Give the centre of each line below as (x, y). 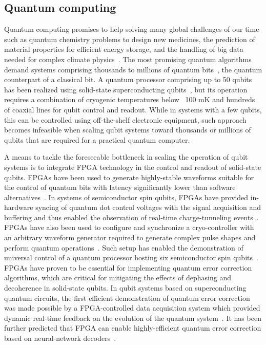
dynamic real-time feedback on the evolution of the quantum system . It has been (133, 318)
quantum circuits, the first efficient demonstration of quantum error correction (127, 298)
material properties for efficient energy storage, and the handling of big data (124, 49)
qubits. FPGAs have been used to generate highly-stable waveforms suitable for (129, 177)
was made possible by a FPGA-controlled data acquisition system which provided (132, 308)
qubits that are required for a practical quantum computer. (97, 139)
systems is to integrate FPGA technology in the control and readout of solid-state (133, 167)
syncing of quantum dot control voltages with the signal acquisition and (148, 207)
